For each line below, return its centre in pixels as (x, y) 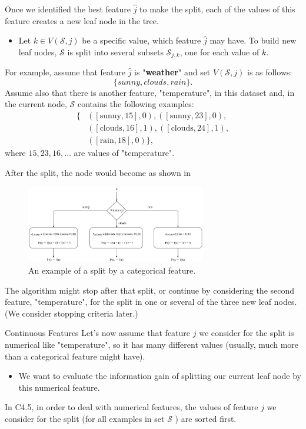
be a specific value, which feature (142, 40)
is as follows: (270, 72)
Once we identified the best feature (68, 9)
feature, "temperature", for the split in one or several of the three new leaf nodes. (151, 302)
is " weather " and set (172, 72)
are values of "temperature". (124, 153)
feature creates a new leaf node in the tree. (82, 20)
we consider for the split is (247, 333)
